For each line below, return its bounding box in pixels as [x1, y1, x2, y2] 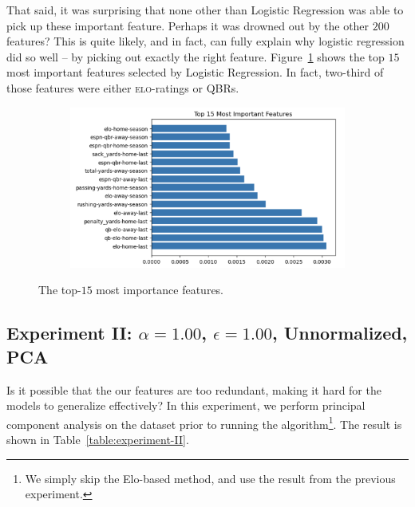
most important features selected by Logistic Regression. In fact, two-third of [6, 64, 384, 81]
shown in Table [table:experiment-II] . [6, 431, 189, 447]
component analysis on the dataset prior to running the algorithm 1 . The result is [6, 413, 402, 432]
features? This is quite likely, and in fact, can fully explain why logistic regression [6, 33, 405, 49]
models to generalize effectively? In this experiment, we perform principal [6, 397, 366, 414]
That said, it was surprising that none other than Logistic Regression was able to [6, 2, 404, 18]
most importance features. [96, 281, 224, 298]
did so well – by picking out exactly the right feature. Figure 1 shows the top [6, 48, 385, 65]
